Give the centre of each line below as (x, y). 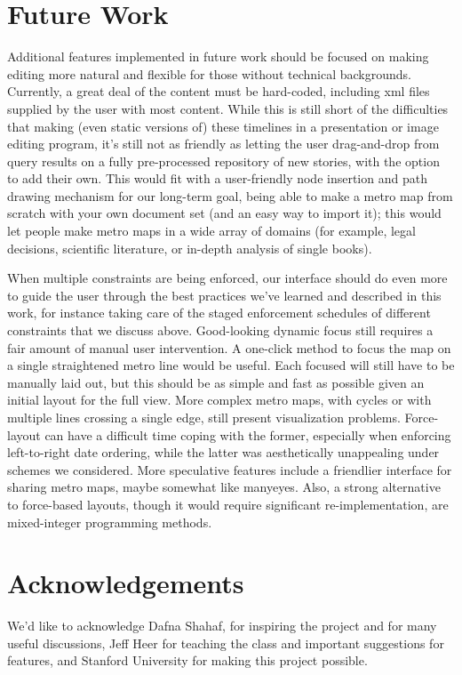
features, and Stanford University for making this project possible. (187, 660)
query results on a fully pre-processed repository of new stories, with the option (223, 161)
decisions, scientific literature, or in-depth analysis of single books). (190, 248)
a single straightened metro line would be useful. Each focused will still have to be (231, 365)
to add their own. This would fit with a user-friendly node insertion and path (217, 178)
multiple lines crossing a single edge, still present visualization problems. (204, 417)
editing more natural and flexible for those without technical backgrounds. (209, 73)
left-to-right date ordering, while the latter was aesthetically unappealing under (223, 452)
